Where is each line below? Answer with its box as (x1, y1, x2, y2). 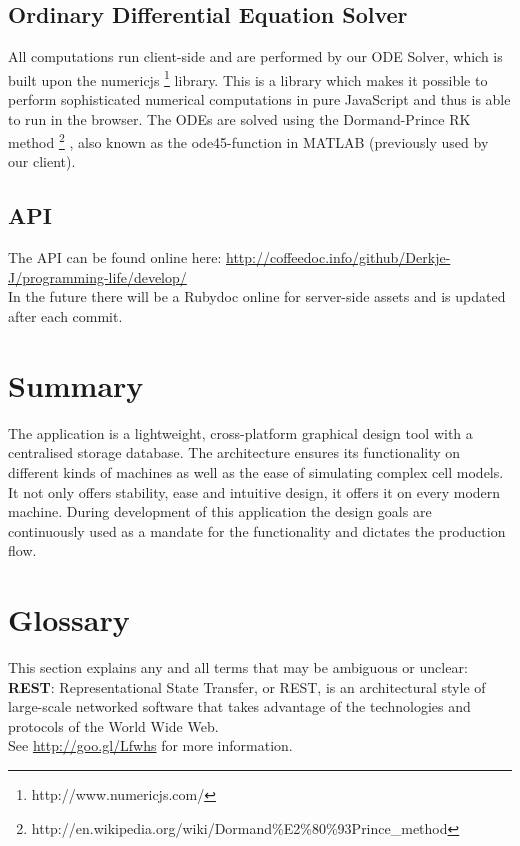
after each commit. (8, 306, 123, 327)
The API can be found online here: (8, 247, 222, 268)
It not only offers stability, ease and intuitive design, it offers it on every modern (8, 481, 501, 502)
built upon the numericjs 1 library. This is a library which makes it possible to (8, 66, 488, 90)
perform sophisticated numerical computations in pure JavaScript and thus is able (8, 89, 511, 110)
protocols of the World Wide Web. (8, 715, 219, 736)
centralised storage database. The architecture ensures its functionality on (8, 442, 461, 463)
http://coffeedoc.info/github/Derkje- (226, 247, 451, 268)
